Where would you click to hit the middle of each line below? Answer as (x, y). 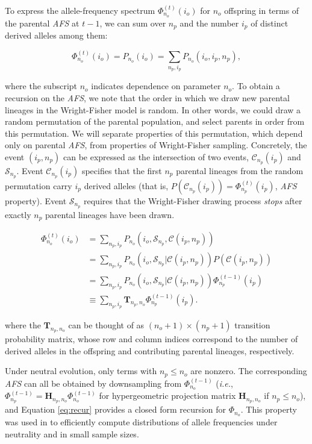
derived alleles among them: (56, 35)
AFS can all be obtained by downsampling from (93, 383)
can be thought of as (106, 324)
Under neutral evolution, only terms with (81, 371)
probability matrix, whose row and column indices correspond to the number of (151, 338)
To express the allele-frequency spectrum (80, 10)
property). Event (36, 200)
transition (252, 324)
